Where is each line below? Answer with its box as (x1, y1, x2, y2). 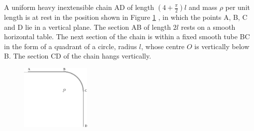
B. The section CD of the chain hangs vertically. (4, 51, 151, 61)
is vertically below (194, 41, 250, 51)
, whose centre (141, 41, 185, 51)
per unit (225, 2, 250, 12)
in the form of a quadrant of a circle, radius (4, 41, 137, 51)
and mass (189, 2, 217, 12)
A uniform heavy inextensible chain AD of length (4, 2, 154, 12)
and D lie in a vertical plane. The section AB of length (4, 21, 171, 32)
